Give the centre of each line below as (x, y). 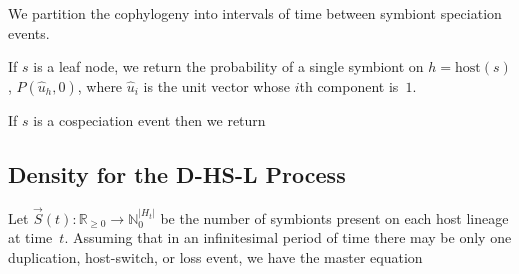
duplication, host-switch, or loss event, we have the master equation (215, 256)
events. (29, 32)
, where (100, 85)
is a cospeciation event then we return (149, 119)
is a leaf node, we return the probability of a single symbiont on (228, 66)
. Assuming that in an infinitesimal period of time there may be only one (288, 237)
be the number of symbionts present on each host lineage (334, 217)
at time (30, 237)
